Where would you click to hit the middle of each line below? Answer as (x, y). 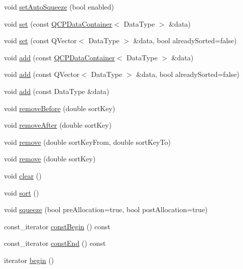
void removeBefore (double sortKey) (60, 108)
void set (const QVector (40, 40)
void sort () (22, 192)
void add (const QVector (42, 74)
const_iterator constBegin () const (57, 226)
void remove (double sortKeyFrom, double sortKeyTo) (87, 142)
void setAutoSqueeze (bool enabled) (59, 7)
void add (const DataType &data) (57, 91)
